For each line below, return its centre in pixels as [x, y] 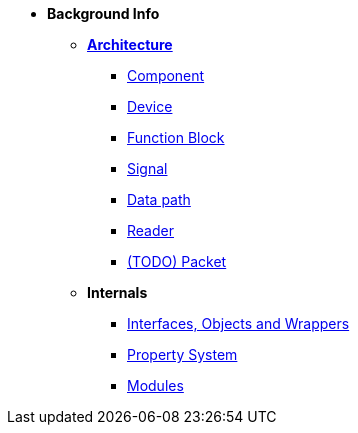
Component [166, 75]
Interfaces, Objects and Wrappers [238, 323]
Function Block [176, 137]
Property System [182, 354]
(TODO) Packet [177, 261]
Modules [155, 385]
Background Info [103, 13]
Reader [150, 230]
